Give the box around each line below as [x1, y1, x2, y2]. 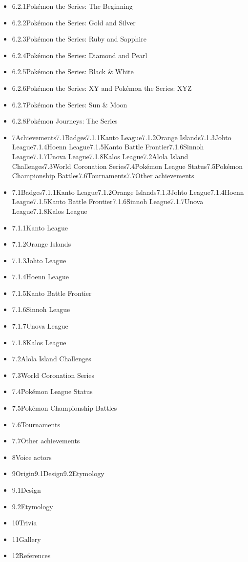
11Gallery [12, 534, 41, 544]
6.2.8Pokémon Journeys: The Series [12, 116, 118, 126]
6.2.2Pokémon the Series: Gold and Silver [12, 17, 136, 27]
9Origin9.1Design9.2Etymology [12, 468, 104, 479]
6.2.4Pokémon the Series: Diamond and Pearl [12, 50, 147, 60]
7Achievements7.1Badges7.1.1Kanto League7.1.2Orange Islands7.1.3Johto [12, 132, 231, 142]
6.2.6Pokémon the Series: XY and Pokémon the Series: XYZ [12, 83, 192, 93]
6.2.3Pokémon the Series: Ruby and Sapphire [12, 34, 146, 44]
